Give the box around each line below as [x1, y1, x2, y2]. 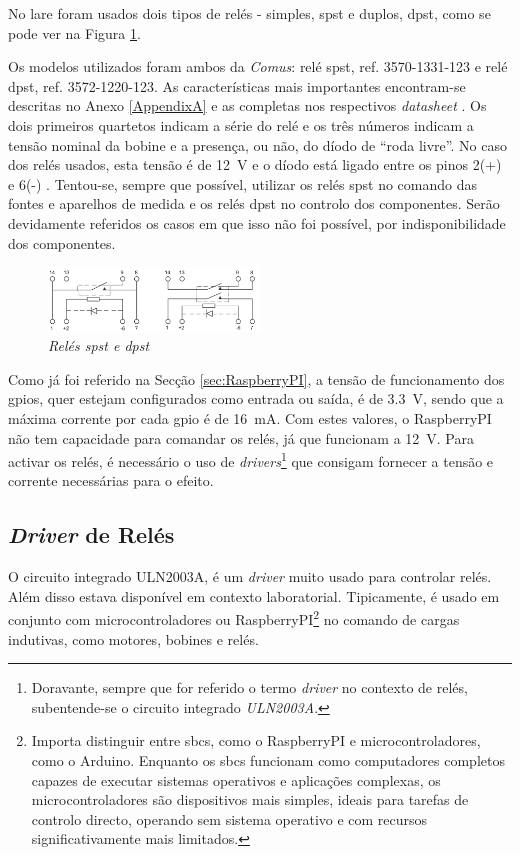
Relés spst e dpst [48, 335, 150, 356]
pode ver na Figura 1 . [8, 22, 141, 43]
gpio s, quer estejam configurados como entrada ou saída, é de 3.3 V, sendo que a [8, 388, 504, 409]
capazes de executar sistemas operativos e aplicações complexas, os [31, 769, 441, 790]
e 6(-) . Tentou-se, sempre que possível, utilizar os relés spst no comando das [8, 173, 477, 194]
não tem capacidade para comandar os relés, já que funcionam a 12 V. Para [8, 427, 474, 448]
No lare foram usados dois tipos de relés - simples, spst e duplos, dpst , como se [8, 3, 491, 23]
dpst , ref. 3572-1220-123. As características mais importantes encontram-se [8, 75, 466, 96]
